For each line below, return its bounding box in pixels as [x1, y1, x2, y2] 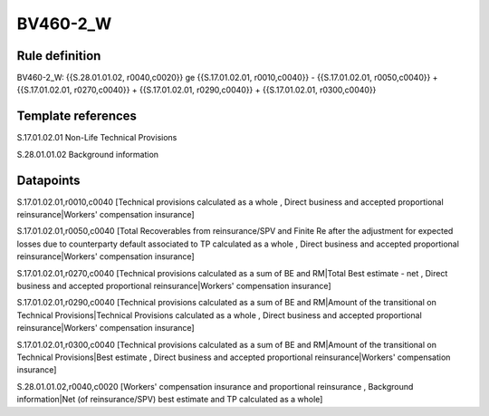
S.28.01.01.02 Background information [16, 149, 158, 160]
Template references [16, 109, 138, 124]
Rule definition [16, 48, 101, 63]
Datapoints [16, 172, 81, 188]
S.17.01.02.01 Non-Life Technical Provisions [16, 132, 177, 143]
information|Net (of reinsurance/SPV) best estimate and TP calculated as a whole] [16, 394, 323, 405]
